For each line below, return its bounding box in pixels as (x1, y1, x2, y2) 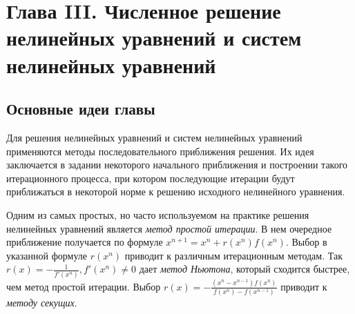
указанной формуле (6, 248, 87, 262)
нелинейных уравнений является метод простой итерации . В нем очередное (6, 221, 332, 235)
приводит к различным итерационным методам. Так (124, 248, 343, 262)
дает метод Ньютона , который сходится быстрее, (139, 262, 350, 276)
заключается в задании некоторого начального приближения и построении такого (6, 157, 348, 172)
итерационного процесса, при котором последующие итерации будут (6, 170, 295, 185)
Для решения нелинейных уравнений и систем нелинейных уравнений (6, 130, 303, 144)
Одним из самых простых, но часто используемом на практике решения (6, 207, 309, 222)
